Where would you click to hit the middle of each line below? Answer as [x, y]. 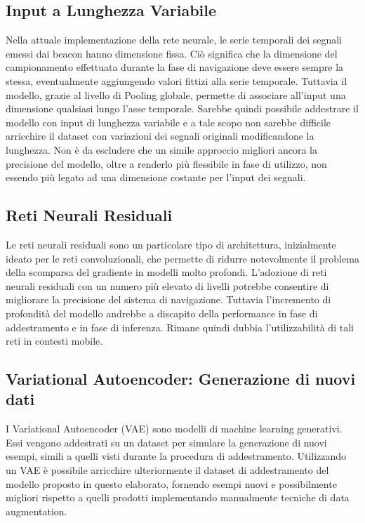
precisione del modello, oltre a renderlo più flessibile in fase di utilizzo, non [166, 163]
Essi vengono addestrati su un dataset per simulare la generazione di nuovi [166, 442]
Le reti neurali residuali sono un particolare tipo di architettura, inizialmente [171, 244]
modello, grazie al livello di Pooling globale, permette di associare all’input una [176, 94]
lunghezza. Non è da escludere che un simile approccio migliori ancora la [162, 149]
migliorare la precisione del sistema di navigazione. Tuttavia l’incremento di [168, 299]
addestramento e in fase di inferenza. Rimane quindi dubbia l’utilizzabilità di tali [180, 327]
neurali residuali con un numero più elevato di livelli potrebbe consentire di [167, 285]
